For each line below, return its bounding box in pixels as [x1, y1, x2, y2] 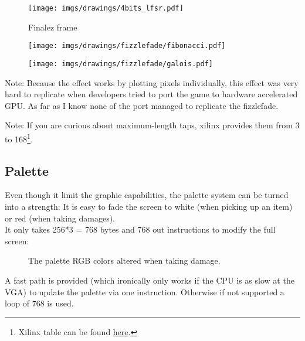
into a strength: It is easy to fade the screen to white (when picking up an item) [5, 200, 293, 212]
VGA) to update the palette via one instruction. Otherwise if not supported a [5, 285, 284, 298]
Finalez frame [28, 21, 77, 33]
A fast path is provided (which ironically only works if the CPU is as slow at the [5, 274, 294, 286]
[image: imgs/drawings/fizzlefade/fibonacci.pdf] [28, 42, 226, 50]
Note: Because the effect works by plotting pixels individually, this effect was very [5, 76, 299, 88]
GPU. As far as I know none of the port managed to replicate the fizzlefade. [5, 99, 279, 111]
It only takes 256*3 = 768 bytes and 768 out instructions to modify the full [5, 223, 276, 236]
